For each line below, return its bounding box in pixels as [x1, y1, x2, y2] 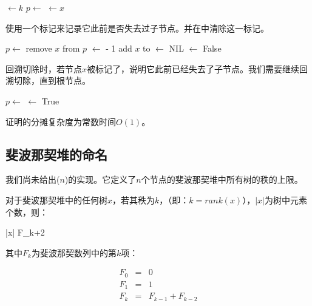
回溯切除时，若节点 [5, 62, 82, 75]
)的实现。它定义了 [64, 173, 137, 186]
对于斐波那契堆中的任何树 [5, 193, 107, 206]
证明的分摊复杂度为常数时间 [5, 115, 116, 127]
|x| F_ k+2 [5, 226, 45, 239]
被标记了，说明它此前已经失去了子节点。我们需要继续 [87, 62, 300, 75]
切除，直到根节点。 [13, 74, 90, 87]
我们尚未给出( [5, 173, 60, 186]
